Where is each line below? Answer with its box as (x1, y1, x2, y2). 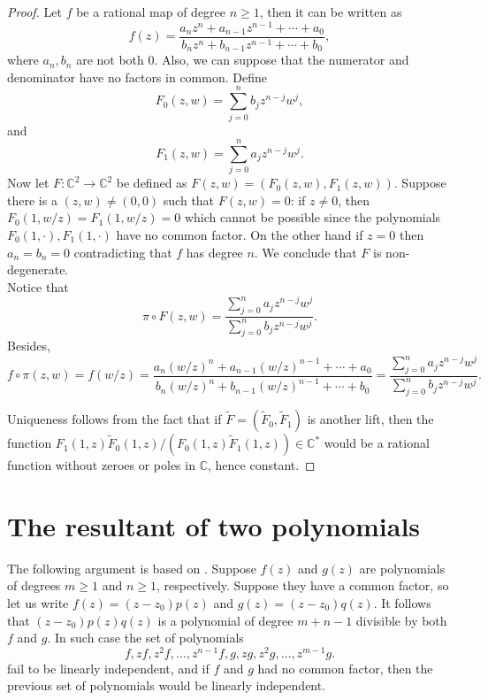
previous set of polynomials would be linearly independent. (7, 676, 326, 695)
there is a (7, 190, 57, 209)
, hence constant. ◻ (207, 456, 316, 474)
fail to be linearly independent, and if (7, 658, 210, 677)
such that (163, 190, 215, 209)
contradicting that (73, 242, 172, 261)
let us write (7, 593, 69, 612)
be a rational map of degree (76, 3, 226, 20)
